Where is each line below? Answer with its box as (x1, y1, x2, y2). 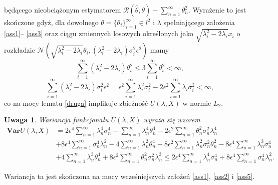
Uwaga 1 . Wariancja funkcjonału (4, 114, 109, 125)
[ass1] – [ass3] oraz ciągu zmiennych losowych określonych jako (4, 28, 193, 39)
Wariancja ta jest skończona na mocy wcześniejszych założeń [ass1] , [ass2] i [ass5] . (4, 170, 255, 181)
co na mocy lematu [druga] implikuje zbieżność (4, 97, 148, 108)
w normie (182, 97, 211, 108)
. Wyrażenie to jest (188, 5, 246, 15)
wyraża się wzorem (143, 114, 200, 125)
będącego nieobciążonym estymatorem (4, 5, 121, 15)
